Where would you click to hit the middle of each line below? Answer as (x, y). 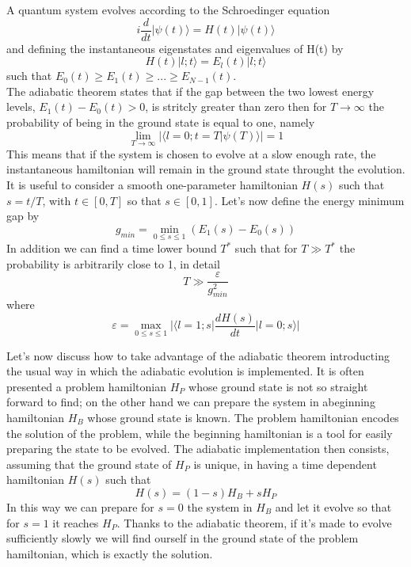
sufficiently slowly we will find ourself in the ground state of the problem (183, 538)
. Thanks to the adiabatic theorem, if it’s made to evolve (254, 522)
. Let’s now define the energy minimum (309, 200)
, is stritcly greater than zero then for (236, 107)
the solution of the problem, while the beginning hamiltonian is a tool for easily (200, 433)
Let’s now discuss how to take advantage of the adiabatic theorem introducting (198, 355)
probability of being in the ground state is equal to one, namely (161, 122)
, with (57, 200)
